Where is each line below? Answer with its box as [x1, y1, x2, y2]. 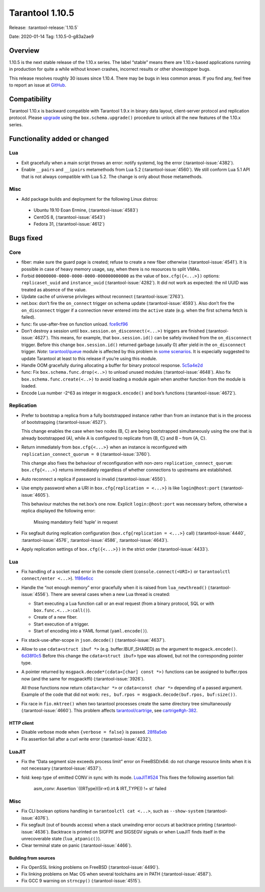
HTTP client [9, 720, 34, 726]
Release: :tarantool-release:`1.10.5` [9, 25, 79, 30]
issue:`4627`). [21, 335, 50, 341]
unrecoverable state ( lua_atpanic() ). [21, 835, 102, 841]
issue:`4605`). [21, 492, 50, 498]
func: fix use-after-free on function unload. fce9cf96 [21, 321, 128, 327]
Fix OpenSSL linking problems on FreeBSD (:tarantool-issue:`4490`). [21, 864, 159, 870]
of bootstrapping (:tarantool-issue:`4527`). [21, 419, 107, 425]
